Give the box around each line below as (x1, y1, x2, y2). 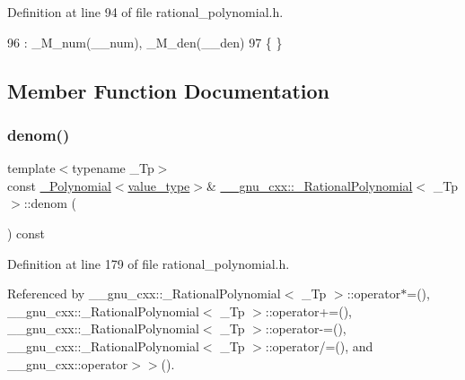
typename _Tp (72, 159, 154, 177)
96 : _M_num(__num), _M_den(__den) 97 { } (7, 32, 283, 51)
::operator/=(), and (265, 336, 373, 355)
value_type (127, 176, 190, 194)
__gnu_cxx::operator (7, 354, 128, 373)
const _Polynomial (7, 176, 111, 194)
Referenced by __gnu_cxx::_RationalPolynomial (7, 284, 281, 303)
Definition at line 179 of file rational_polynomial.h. (7, 254, 290, 272)
